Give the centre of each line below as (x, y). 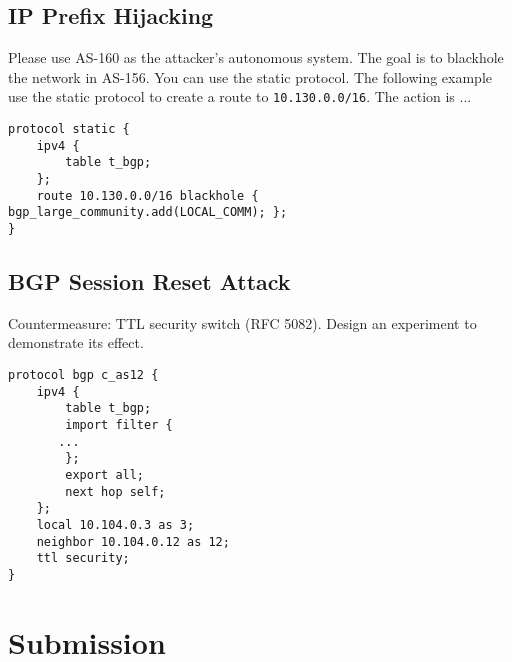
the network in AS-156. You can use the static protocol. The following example (250, 76)
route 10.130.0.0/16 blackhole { (147, 195)
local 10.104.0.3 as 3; (115, 524)
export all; (105, 474)
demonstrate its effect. (76, 342)
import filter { (119, 425)
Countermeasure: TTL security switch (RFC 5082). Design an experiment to (242, 322)
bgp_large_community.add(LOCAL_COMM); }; (148, 212)
